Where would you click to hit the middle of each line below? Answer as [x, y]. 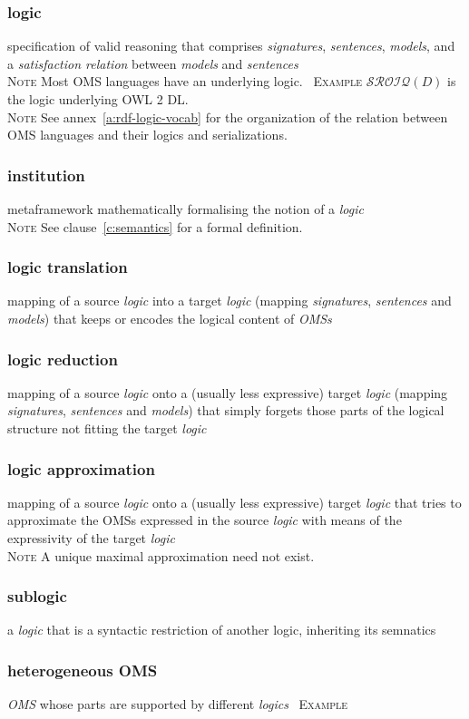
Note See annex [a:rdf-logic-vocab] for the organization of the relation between [228, 117]
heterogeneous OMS [83, 670]
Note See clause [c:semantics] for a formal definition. [155, 226]
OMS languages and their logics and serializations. [147, 135]
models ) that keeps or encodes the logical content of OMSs [170, 318]
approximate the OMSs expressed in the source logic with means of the [205, 520]
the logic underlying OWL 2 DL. [98, 99]
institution [46, 175]
